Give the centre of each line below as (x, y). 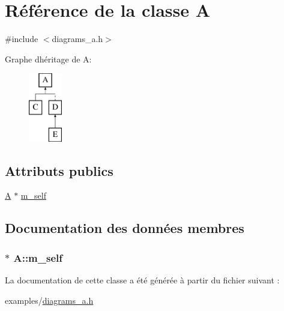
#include (22, 39)
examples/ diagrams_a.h (49, 300)
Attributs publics (59, 170)
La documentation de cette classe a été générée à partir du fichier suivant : (142, 280)
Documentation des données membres (125, 228)
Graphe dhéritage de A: (48, 59)
